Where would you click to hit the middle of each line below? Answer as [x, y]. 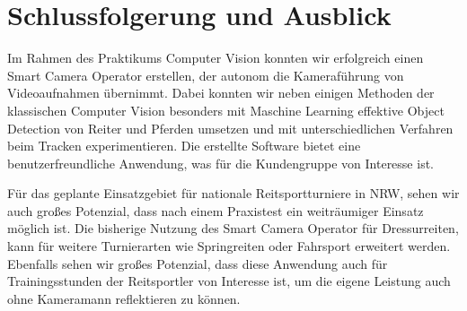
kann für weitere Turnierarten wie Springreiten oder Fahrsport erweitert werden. [229, 246]
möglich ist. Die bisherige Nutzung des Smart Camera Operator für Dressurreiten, [233, 228]
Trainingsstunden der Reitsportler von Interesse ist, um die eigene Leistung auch [229, 281]
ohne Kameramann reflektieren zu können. [124, 298]
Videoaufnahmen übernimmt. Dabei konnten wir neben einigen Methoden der [221, 93]
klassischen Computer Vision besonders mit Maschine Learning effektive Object [226, 110]
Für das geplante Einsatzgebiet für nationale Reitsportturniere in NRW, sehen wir [233, 193]
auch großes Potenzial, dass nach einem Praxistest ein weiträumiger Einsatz [216, 210]
